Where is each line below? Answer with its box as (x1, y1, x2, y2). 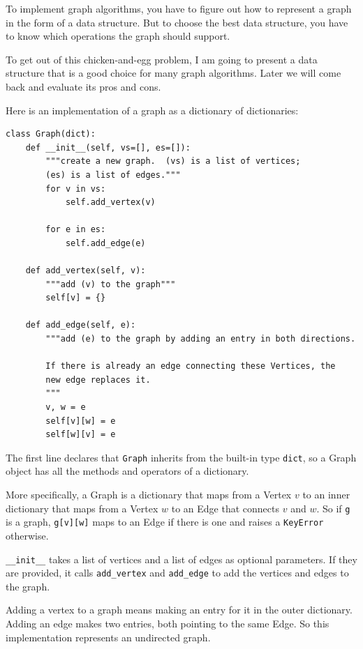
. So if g (316, 501, 350, 515)
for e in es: (45, 224, 106, 235)
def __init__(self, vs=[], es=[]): (25, 142, 191, 153)
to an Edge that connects (171, 501, 280, 515)
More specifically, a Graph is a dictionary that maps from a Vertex (6, 487, 292, 502)
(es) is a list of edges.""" (45, 169, 181, 180)
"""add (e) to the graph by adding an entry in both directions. (45, 334, 356, 344)
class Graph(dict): (6, 129, 96, 139)
